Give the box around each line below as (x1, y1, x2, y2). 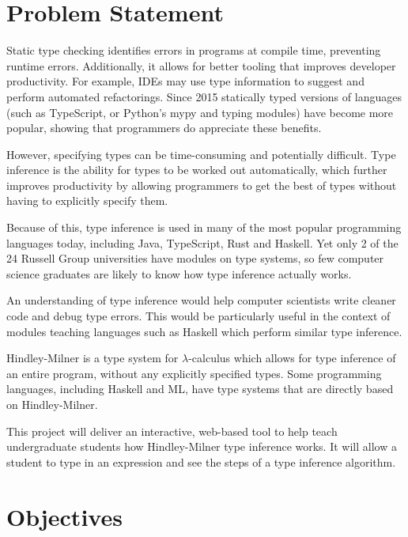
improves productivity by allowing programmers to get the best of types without (6, 176, 397, 193)
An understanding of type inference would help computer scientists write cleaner (6, 292, 396, 308)
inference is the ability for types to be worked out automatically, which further (6, 161, 387, 178)
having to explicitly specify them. (6, 192, 168, 209)
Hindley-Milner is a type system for (6, 350, 179, 366)
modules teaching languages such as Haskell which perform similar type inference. (6, 323, 402, 339)
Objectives (6, 500, 123, 532)
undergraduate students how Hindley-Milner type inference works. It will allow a (6, 438, 397, 455)
